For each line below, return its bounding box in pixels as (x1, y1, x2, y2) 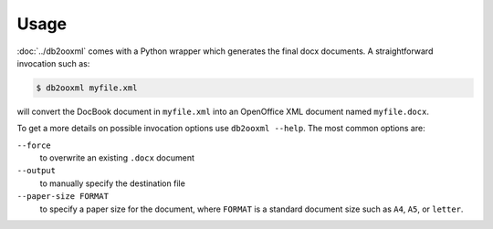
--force (16, 140, 52, 151)
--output (16, 165, 57, 176)
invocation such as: (16, 57, 90, 68)
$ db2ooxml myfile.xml (36, 82, 138, 93)
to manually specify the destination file (39, 178, 186, 189)
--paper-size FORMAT (16, 192, 110, 202)
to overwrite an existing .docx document (39, 152, 195, 163)
